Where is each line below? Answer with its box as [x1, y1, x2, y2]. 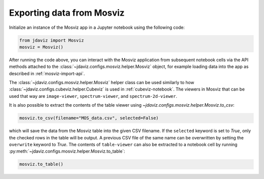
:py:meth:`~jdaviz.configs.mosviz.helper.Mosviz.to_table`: [9, 148, 126, 154]
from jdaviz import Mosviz [19, 37, 84, 43]
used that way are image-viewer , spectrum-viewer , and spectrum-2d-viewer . [9, 93, 177, 99]
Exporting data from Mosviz [9, 7, 125, 18]
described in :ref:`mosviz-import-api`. [9, 70, 85, 76]
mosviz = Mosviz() [19, 44, 64, 50]
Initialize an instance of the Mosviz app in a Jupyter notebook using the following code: [9, 24, 185, 30]
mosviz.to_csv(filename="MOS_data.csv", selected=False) [19, 115, 159, 121]
